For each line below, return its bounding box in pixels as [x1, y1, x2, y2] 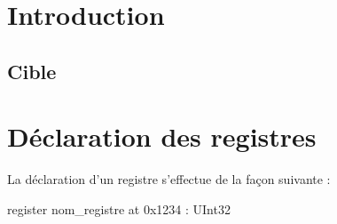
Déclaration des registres [7, 118, 317, 155]
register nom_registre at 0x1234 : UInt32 [7, 199, 231, 218]
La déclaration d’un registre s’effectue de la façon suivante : [7, 170, 331, 188]
